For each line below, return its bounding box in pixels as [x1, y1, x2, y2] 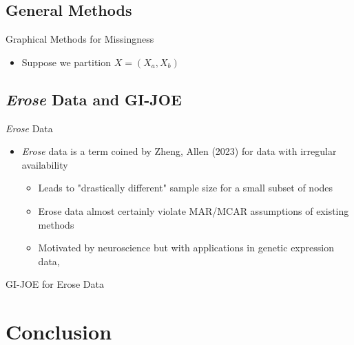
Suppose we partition [21, 54, 112, 69]
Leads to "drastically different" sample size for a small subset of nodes [38, 180, 333, 195]
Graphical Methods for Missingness [6, 32, 154, 46]
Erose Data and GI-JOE [6, 88, 182, 109]
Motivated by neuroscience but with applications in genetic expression [38, 240, 334, 255]
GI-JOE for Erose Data [6, 277, 104, 291]
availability [21, 157, 68, 171]
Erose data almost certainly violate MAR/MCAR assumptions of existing [38, 203, 349, 218]
